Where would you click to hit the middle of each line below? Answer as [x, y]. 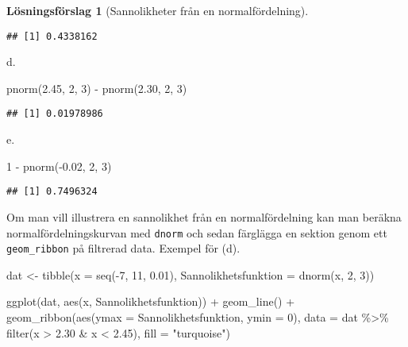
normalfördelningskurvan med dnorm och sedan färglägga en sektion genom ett [197, 232]
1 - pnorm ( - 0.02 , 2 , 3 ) [59, 166]
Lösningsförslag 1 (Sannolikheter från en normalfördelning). [158, 10]
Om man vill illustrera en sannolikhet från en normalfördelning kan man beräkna [204, 216]
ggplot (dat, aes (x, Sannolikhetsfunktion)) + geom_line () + [151, 301]
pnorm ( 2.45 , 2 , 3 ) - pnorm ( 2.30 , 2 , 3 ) [97, 88]
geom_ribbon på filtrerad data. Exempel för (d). [123, 248]
